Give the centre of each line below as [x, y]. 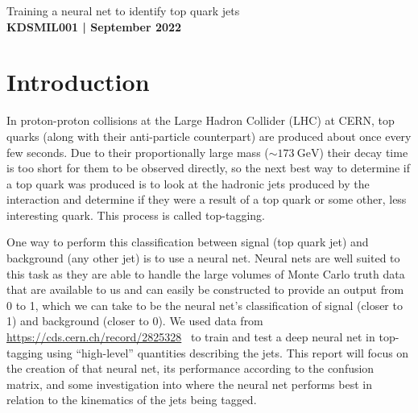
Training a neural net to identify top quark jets [123, 10]
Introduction [78, 82]
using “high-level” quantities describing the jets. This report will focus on [228, 352]
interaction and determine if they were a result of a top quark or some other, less [207, 199]
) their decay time [364, 152]
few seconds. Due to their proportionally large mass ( [138, 152]
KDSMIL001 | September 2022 [94, 26]
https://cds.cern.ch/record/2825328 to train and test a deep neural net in [191, 337]
